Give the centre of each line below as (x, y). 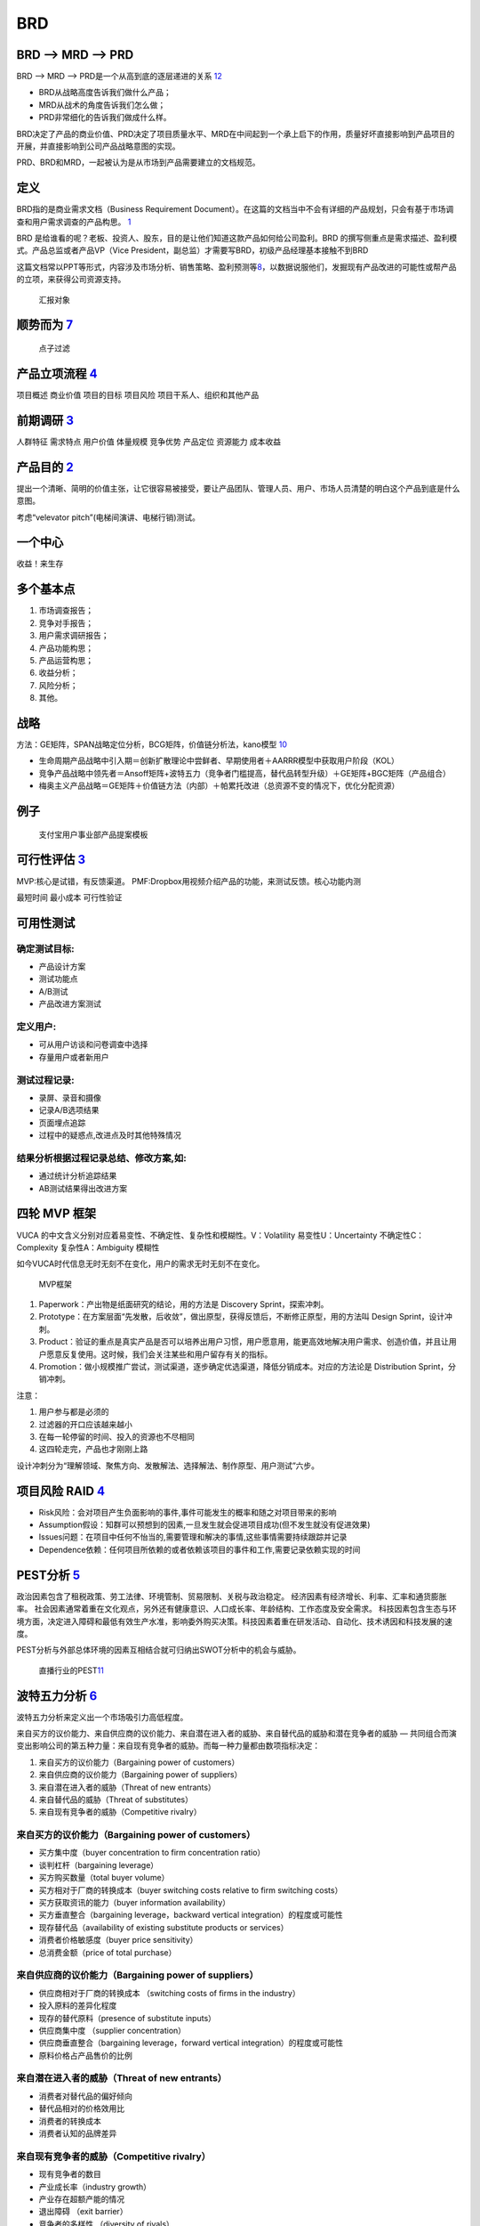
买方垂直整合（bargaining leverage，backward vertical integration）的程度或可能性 (191, 1915)
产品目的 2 (45, 467)
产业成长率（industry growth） (95, 2187)
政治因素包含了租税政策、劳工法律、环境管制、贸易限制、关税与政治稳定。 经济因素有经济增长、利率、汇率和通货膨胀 (232, 1596)
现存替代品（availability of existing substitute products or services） (164, 1927)
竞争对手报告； (66, 622)
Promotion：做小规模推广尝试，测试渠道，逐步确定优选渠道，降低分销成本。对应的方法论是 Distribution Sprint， (244, 1367)
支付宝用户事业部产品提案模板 (93, 834)
